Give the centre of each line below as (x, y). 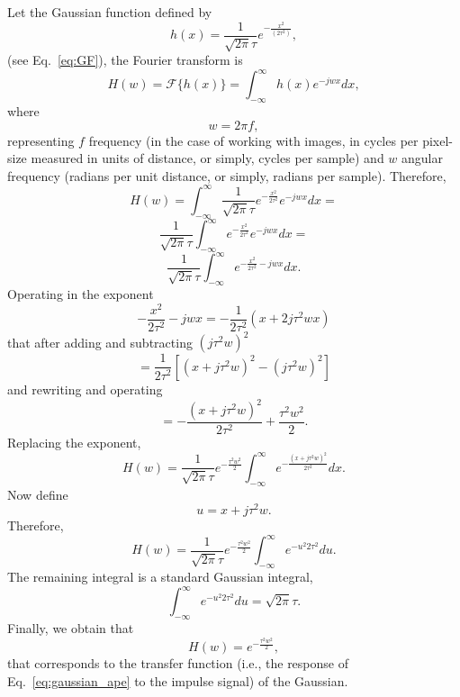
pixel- (438, 140)
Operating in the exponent (81, 294)
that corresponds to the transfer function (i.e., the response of (178, 663)
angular (423, 158)
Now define (38, 494)
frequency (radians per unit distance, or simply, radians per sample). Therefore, (227, 175)
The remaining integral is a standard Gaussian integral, (160, 577)
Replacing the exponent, (74, 443)
